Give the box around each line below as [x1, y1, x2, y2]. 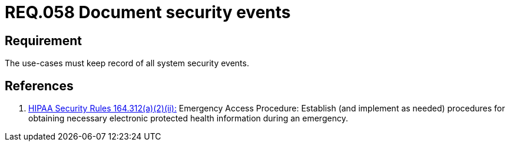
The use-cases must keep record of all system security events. [5, 58, 249, 69]
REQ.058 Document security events [5, 2, 291, 22]
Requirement [5, 33, 82, 48]
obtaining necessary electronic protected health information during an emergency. [28, 113, 348, 124]
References [5, 78, 74, 93]
